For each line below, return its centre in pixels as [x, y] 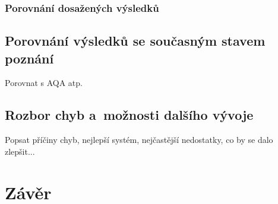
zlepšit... [20, 151]
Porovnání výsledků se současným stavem [135, 41]
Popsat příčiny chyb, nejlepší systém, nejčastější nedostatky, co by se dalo [139, 140]
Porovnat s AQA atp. [44, 83]
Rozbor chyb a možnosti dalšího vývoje [129, 115]
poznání [29, 58]
